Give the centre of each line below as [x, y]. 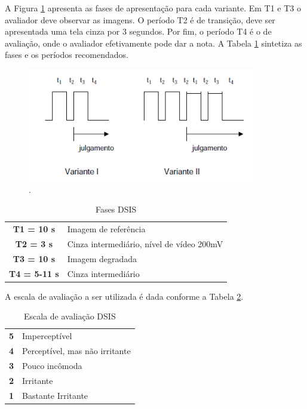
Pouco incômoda [52, 365]
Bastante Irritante [55, 395]
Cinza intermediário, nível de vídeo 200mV [145, 243]
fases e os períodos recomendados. [67, 55]
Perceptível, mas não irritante [76, 351]
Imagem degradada [102, 258]
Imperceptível [47, 336]
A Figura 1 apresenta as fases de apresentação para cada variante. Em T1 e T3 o [153, 8]
